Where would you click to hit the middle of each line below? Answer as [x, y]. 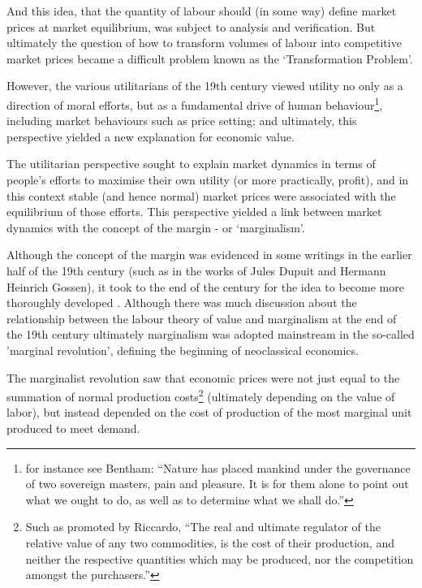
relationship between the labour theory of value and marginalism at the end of [202, 318]
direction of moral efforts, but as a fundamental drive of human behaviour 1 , [195, 103]
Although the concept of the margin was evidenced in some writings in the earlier [209, 255]
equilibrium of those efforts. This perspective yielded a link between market [194, 212]
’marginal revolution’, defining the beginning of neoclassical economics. [183, 350]
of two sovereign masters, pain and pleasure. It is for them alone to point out [217, 484]
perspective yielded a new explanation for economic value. [151, 136]
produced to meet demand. [73, 428]
